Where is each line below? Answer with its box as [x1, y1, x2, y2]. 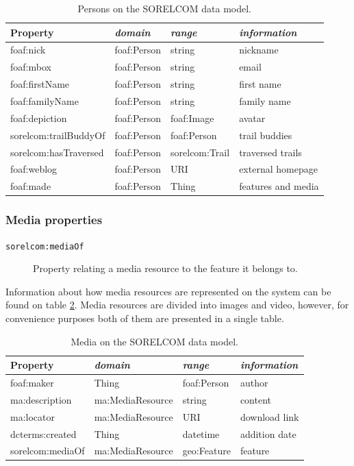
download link [240, 409, 299, 424]
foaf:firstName [10, 77, 70, 91]
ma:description [10, 392, 72, 406]
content [240, 392, 272, 406]
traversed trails [239, 145, 302, 159]
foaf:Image [170, 110, 214, 125]
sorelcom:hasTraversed [10, 145, 104, 159]
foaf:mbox [10, 60, 51, 74]
